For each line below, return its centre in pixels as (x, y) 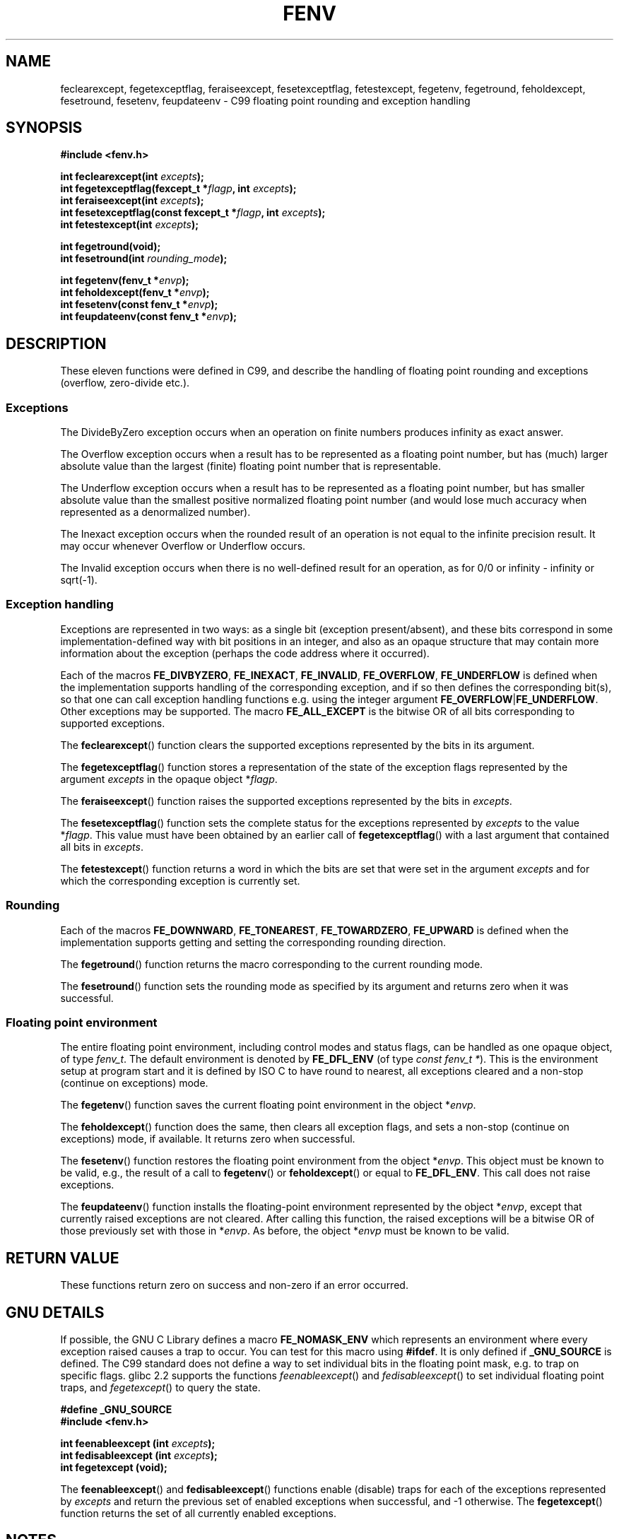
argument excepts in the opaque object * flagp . (169, 779)
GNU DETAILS (55, 1312)
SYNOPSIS (44, 128)
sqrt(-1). (79, 580)
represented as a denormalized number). (155, 512)
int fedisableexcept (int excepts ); (139, 1455)
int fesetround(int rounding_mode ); (144, 259)
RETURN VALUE (63, 1258)
